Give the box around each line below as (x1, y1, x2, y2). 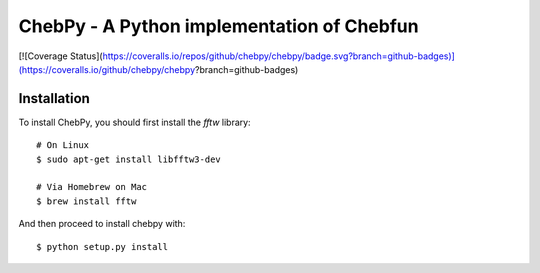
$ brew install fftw (36, 195, 137, 207)
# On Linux (36, 140, 90, 151)
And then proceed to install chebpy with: (18, 218, 186, 230)
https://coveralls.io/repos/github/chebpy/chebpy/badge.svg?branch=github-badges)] (102, 50, 455, 62)
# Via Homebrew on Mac (36, 181, 148, 193)
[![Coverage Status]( (18, 50, 104, 62)
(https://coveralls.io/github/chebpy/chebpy (18, 63, 196, 75)
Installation (18, 90, 90, 107)
